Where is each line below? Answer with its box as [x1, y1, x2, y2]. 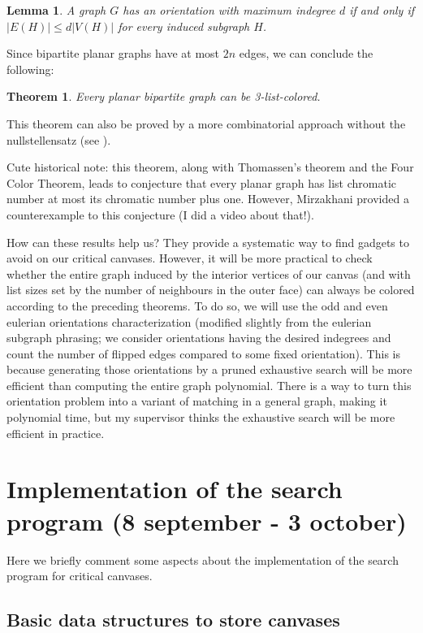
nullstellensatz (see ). [6, 131, 111, 148]
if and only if [349, 2, 415, 18]
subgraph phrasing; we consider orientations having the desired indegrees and [6, 329, 391, 346]
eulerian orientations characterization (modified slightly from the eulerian [6, 313, 372, 330]
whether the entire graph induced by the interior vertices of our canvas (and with [6, 265, 411, 282]
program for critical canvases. [6, 567, 153, 584]
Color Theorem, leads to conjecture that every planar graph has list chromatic [6, 174, 396, 191]
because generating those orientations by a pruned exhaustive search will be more [6, 361, 412, 378]
